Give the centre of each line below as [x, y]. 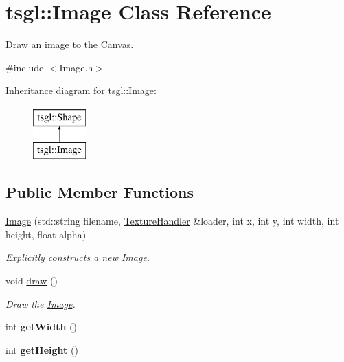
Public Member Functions [100, 192]
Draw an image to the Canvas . [70, 44]
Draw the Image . [41, 303]
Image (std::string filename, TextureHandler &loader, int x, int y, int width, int [172, 221]
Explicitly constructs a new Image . [78, 257]
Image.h [76, 67]
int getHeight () [42, 349]
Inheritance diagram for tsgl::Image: [81, 90]
